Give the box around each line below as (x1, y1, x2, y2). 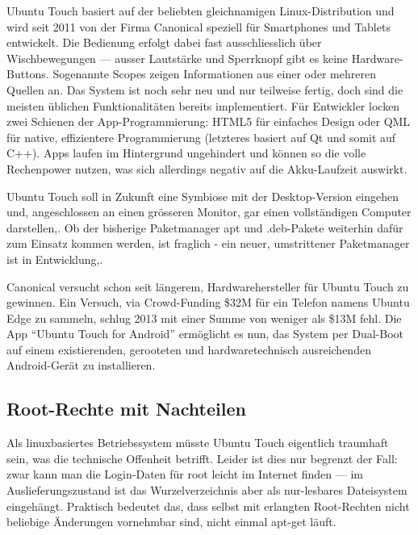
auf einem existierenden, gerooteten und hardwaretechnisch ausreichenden (6, 341, 371, 357)
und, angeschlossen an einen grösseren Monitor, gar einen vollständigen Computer (6, 203, 412, 220)
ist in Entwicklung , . (6, 250, 103, 267)
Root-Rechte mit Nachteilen (6, 396, 246, 421)
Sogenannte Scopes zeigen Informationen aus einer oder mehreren (52, 65, 376, 82)
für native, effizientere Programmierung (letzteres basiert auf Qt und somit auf (6, 128, 396, 145)
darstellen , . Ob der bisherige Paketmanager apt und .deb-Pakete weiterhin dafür (6, 219, 403, 236)
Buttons (6, 65, 46, 82)
